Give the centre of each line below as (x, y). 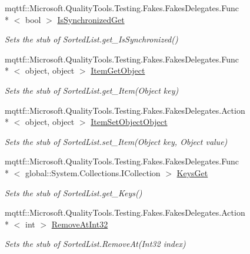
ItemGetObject (118, 70)
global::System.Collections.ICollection (93, 172)
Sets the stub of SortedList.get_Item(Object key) (92, 90)
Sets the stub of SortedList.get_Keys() (74, 192)
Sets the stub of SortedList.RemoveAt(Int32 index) (95, 244)
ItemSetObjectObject (129, 122)
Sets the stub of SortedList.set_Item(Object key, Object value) (116, 141)
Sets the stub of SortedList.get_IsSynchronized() (91, 39)
